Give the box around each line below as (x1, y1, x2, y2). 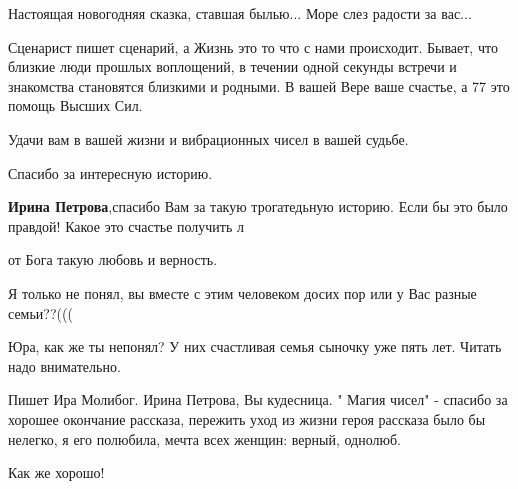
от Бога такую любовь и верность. (8, 249, 218, 270)
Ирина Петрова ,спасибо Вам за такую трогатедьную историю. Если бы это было (8, 196, 508, 217)
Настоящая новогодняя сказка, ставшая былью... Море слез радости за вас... (8, 3, 472, 23)
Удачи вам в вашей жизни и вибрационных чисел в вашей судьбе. (8, 128, 409, 149)
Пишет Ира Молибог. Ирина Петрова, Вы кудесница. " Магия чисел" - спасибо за (8, 389, 508, 410)
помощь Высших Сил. (8, 95, 143, 116)
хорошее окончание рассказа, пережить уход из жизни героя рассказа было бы (8, 408, 486, 429)
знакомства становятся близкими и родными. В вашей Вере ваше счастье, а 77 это (8, 75, 510, 96)
